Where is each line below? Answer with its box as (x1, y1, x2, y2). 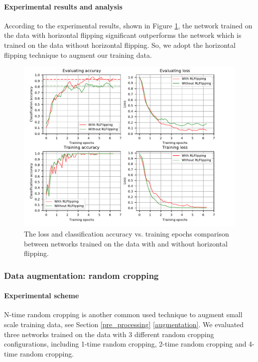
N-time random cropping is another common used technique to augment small (4, 309, 243, 320)
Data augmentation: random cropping (4, 269, 159, 281)
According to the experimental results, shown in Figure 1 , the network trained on (4, 20, 253, 30)
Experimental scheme (4, 290, 79, 301)
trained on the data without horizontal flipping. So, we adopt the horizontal (4, 39, 236, 50)
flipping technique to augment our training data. (4, 49, 152, 60)
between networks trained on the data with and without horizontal (24, 238, 228, 248)
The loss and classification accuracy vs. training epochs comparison (24, 228, 229, 239)
